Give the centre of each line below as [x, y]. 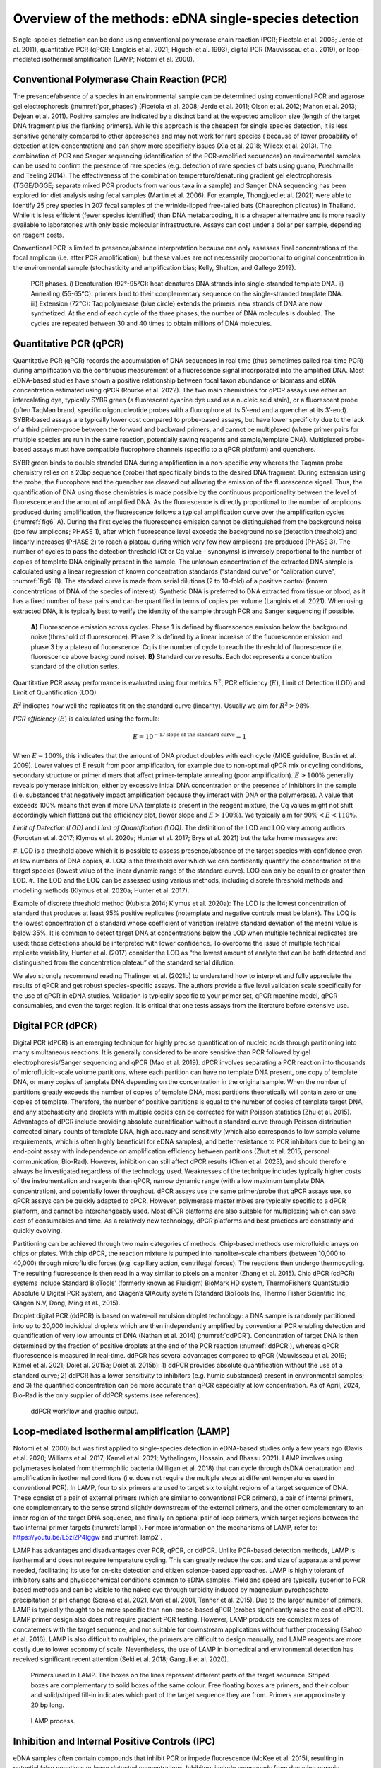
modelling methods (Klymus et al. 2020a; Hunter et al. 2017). [101, 890]
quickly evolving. [38, 1231]
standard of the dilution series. [75, 667]
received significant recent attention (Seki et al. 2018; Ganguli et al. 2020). [121, 1659]
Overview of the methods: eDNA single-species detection [186, 18]
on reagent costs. [38, 235]
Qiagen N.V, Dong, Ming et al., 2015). [67, 1303]
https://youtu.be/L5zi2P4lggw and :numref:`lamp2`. [87, 1537]
